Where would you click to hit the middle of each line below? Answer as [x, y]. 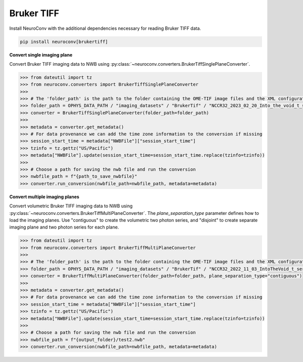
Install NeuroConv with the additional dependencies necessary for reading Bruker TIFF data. [105, 28]
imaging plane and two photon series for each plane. [64, 227]
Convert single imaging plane [41, 55]
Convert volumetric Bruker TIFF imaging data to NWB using [71, 206]
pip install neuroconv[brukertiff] [64, 41]
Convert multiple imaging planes [44, 197]
